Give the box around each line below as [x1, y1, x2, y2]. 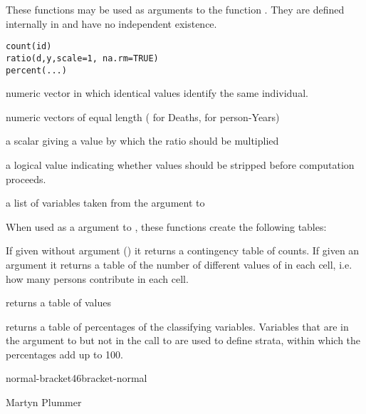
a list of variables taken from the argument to [6, 195, 205, 210]
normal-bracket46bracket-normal [6, 371, 147, 385]
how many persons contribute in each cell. [6, 271, 189, 286]
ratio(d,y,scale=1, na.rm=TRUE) [6, 53, 159, 63]
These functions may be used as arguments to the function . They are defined [6, 2, 345, 16]
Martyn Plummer [6, 395, 82, 410]
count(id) [6, 41, 52, 52]
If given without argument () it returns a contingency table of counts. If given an [6, 243, 360, 258]
